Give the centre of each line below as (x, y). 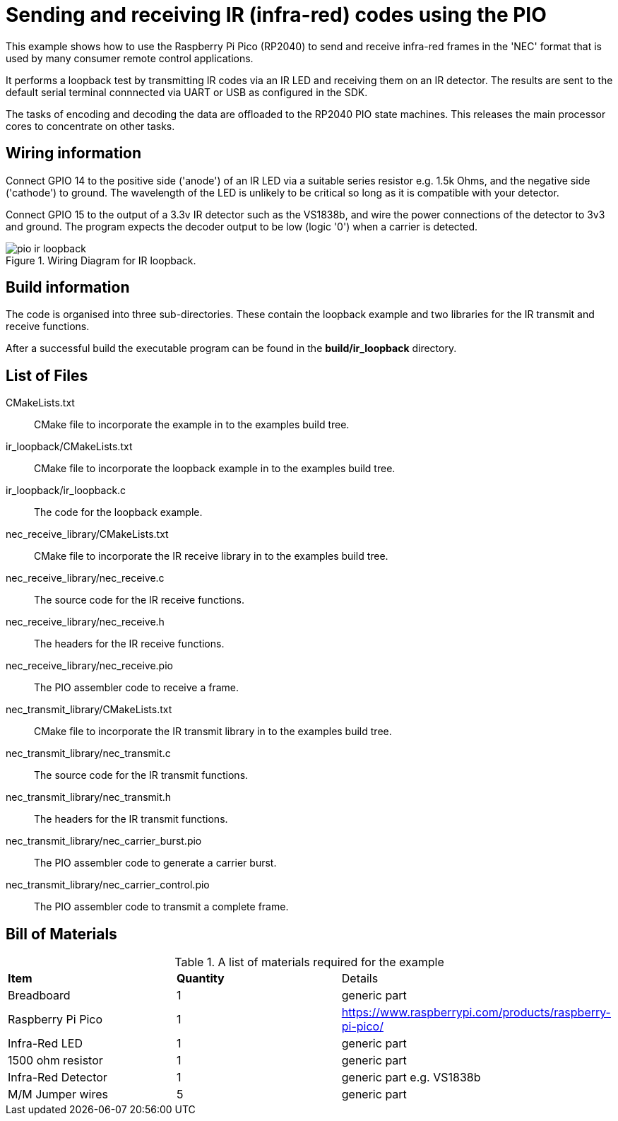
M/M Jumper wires (58, 1094)
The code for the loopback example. (118, 512)
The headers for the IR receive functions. (129, 644)
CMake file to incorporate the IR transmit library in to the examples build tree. (213, 732)
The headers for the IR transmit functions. (131, 819)
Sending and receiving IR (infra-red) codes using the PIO (276, 15)
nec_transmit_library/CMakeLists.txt (89, 710)
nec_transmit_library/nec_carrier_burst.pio (104, 841)
